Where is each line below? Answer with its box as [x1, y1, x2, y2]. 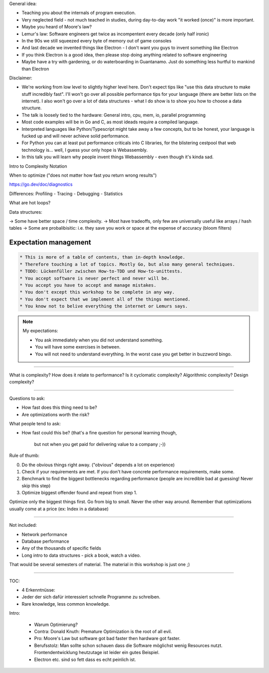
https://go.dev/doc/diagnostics [9, 181, 73, 187]
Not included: [9, 522, 37, 528]
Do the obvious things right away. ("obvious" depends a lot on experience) [21, 462, 175, 468]
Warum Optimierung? [34, 622, 78, 628]
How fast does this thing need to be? [21, 404, 97, 410]
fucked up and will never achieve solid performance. [21, 133, 130, 139]
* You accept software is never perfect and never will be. [19, 275, 170, 281]
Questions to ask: [9, 395, 45, 401]
